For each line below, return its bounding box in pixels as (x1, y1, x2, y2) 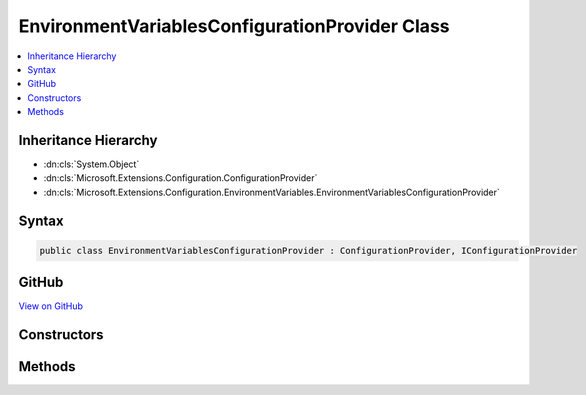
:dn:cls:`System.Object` (43, 158, 140, 170)
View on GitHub (18, 300, 84, 312)
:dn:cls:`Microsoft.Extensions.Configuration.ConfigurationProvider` (43, 172, 318, 184)
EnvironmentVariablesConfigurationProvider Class (18, 15, 450, 37)
